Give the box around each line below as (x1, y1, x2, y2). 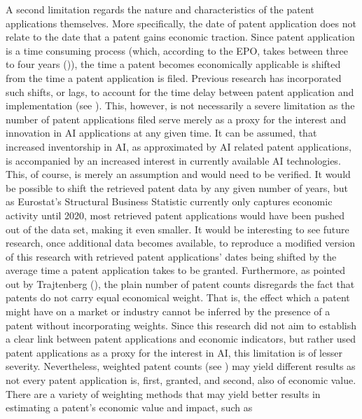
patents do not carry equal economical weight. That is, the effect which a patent (6, 290, 350, 305)
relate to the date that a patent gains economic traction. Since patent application (6, 29, 355, 44)
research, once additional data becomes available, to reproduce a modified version (6, 235, 355, 250)
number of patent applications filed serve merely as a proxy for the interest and (6, 111, 347, 126)
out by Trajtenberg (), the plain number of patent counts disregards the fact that (6, 276, 355, 291)
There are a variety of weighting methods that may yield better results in (6, 386, 321, 401)
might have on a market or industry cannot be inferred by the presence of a (6, 304, 330, 319)
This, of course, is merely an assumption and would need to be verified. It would (6, 167, 351, 181)
